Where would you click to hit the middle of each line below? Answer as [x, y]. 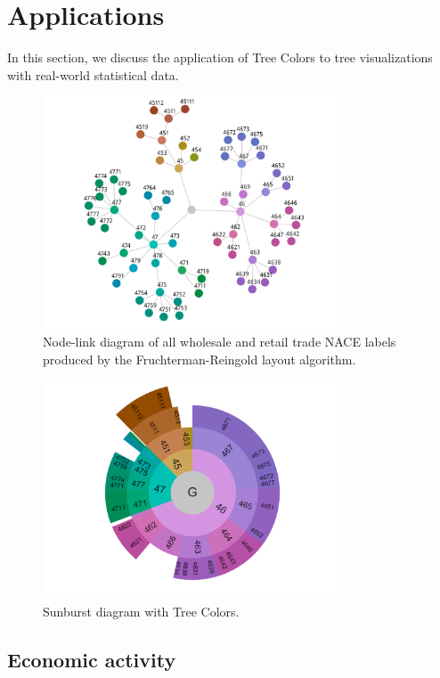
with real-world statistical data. [93, 74]
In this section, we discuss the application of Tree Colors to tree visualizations [220, 57]
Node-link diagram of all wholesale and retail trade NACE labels [220, 342]
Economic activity [92, 659]
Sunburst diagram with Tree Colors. [141, 611]
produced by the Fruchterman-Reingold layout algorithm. [200, 359]
